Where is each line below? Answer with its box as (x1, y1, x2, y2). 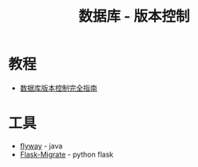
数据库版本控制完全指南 (19, 83, 97, 93)
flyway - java (19, 141, 63, 150)
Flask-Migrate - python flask (19, 149, 114, 159)
